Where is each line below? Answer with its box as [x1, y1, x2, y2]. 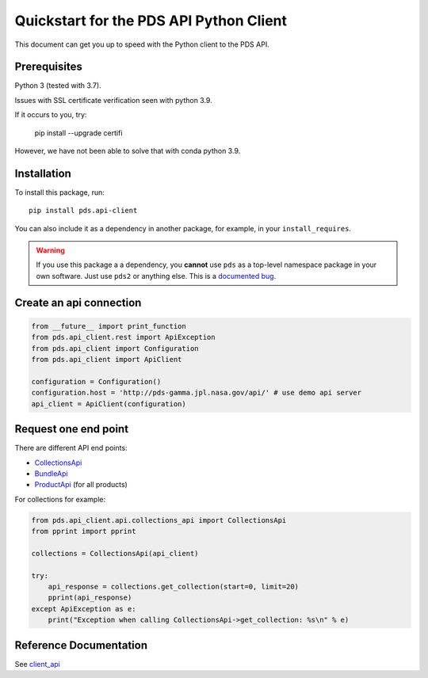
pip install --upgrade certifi [34, 128, 123, 138]
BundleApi [34, 468, 68, 478]
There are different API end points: [14, 444, 128, 453]
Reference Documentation [14, 638, 148, 652]
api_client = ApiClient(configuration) [31, 399, 186, 408]
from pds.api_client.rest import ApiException [31, 333, 216, 342]
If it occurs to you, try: [14, 110, 87, 120]
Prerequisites [14, 60, 82, 74]
